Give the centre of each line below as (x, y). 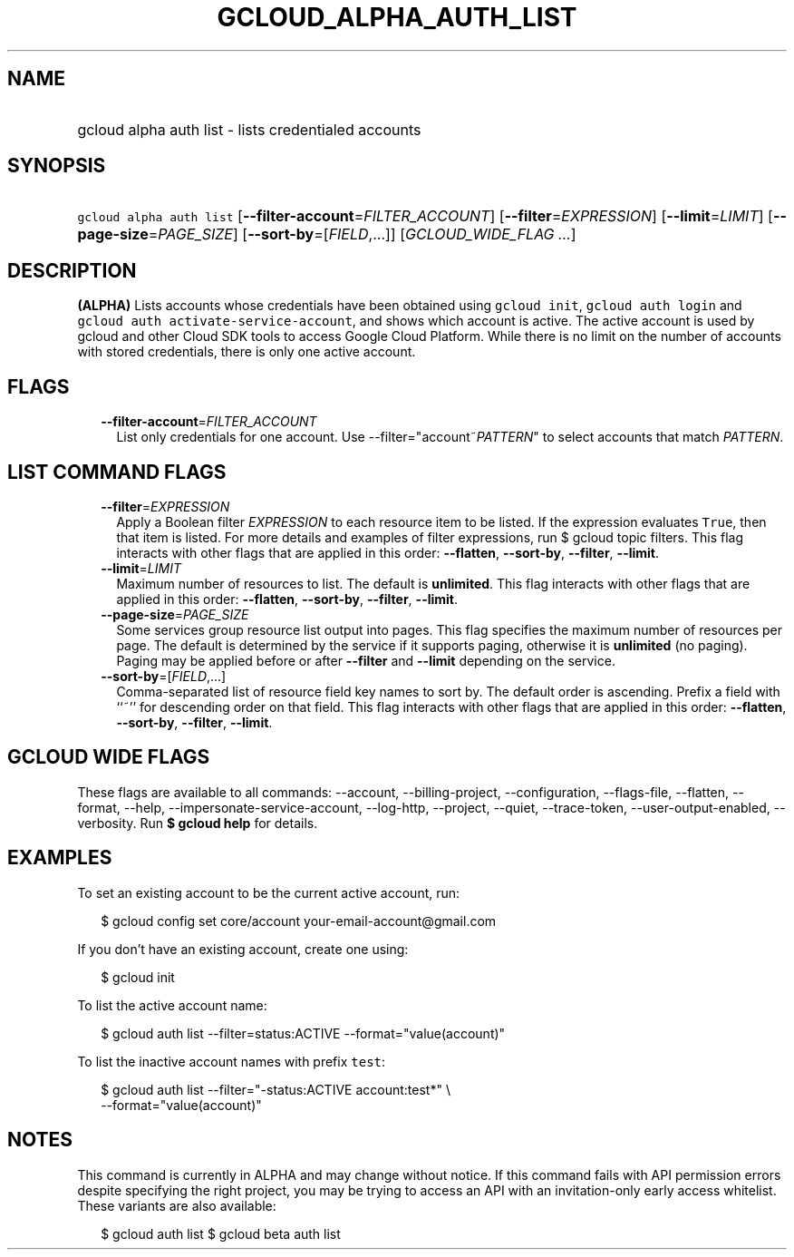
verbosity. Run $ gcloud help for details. (198, 823)
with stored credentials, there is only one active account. (247, 352)
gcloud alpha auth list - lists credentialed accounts (249, 129)
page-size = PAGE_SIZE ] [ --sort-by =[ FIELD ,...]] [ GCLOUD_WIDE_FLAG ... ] (327, 234)
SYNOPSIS (57, 166)
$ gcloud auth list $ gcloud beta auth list (221, 1233)
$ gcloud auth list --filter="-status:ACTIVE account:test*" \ (276, 1089)
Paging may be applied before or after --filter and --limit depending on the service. (366, 660)
